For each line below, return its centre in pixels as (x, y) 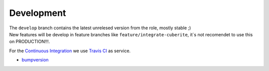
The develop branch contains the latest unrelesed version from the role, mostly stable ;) (100, 28)
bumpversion (35, 60)
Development (38, 13)
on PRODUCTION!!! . (30, 42)
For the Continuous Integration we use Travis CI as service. (70, 51)
